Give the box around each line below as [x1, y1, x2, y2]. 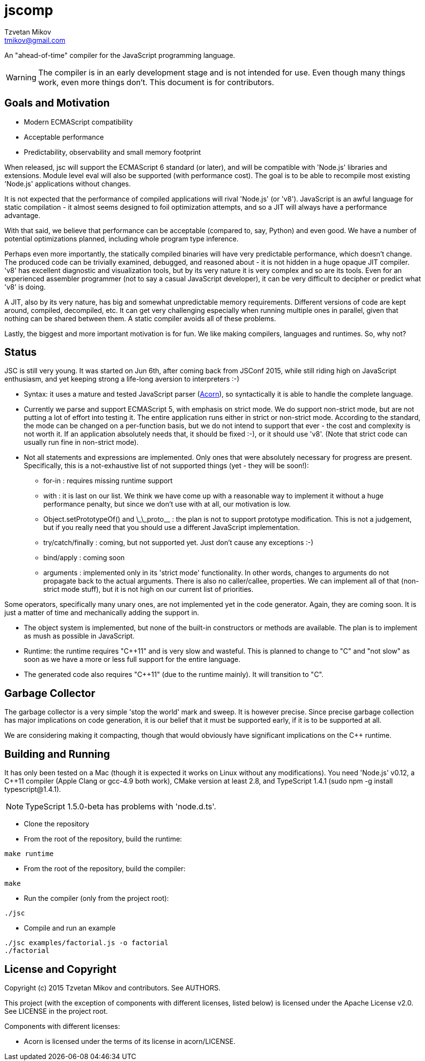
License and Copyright [4, 963, 117, 975]
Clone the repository [24, 820, 89, 828]
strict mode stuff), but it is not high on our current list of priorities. [43, 585, 253, 594]
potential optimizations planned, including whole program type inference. [4, 234, 239, 243]
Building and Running [4, 748, 110, 760]
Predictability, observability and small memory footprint [24, 147, 201, 156]
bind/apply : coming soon [43, 553, 125, 562]
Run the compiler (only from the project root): [24, 894, 169, 903]
